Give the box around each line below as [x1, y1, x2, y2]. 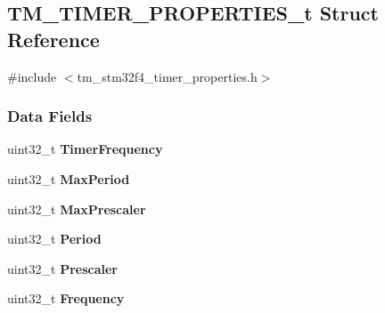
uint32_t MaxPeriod [7, 170, 130, 188]
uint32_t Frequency [7, 289, 125, 308]
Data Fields [7, 105, 93, 127]
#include [7, 67, 57, 85]
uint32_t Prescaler [7, 259, 118, 277]
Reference [7, 25, 100, 52]
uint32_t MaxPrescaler [7, 199, 146, 218]
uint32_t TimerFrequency [7, 140, 163, 158]
